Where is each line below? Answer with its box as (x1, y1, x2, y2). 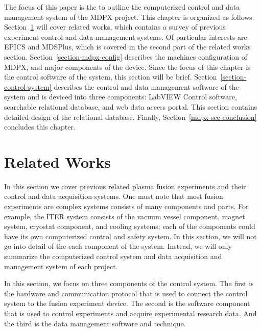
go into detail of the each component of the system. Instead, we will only (4, 241, 232, 251)
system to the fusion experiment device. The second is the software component (4, 298, 250, 309)
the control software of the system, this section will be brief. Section (4, 71, 217, 82)
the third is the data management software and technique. (4, 318, 186, 328)
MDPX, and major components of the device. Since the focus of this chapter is (4, 61, 251, 72)
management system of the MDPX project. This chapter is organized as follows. (4, 11, 254, 22)
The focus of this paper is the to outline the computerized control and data (4, 2, 240, 12)
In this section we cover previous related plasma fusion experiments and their (4, 181, 246, 191)
